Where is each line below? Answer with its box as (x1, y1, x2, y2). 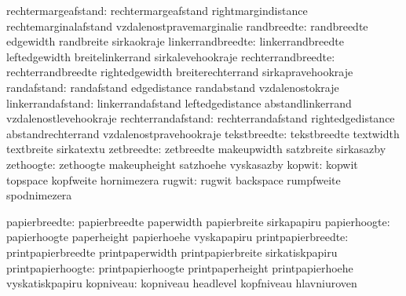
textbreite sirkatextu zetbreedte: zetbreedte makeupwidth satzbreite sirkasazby (6, 141, 386, 157)
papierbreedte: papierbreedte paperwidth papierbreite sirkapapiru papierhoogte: (6, 213, 390, 229)
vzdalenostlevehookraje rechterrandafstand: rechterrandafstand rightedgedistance (6, 110, 395, 126)
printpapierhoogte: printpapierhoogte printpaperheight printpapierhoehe (6, 259, 353, 276)
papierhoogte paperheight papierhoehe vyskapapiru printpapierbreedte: (6, 228, 349, 245)
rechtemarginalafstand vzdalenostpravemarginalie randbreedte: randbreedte (6, 17, 368, 34)
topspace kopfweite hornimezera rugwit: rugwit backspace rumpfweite (6, 171, 341, 188)
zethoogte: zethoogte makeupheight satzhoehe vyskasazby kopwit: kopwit (6, 155, 358, 172)
